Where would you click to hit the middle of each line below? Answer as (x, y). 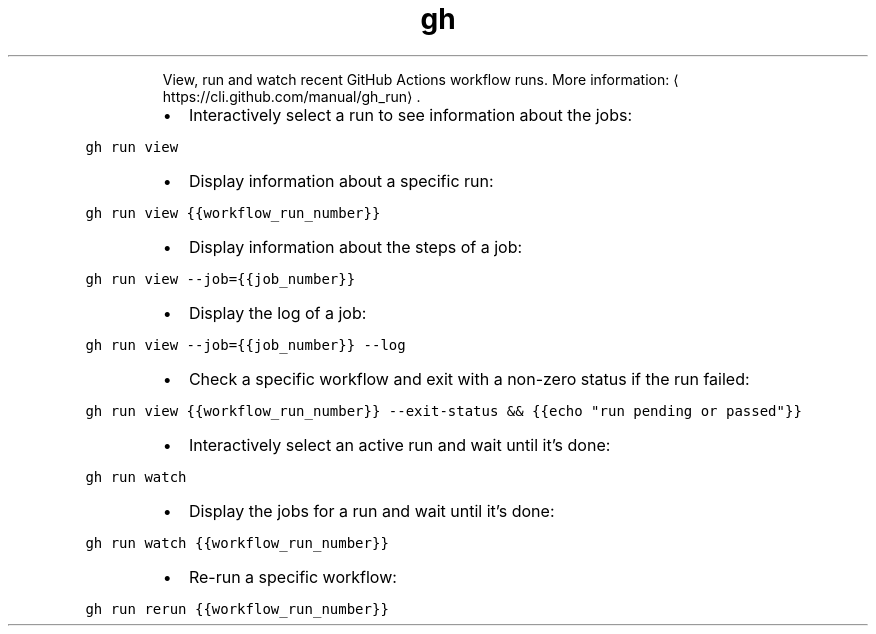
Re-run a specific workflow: (292, 576)
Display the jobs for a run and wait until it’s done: (371, 510)
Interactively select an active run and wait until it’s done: (399, 444)
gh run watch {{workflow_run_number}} (237, 542)
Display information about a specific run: (341, 180)
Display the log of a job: (277, 312)
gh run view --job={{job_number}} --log (245, 344)
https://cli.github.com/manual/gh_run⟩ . (291, 96)
